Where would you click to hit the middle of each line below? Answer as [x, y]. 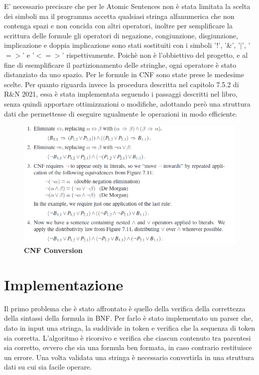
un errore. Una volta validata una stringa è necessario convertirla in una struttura [129, 357]
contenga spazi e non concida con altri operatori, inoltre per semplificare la [118, 26]
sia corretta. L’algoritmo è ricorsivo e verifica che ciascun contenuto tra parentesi [128, 337]
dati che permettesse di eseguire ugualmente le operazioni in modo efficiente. [121, 113]
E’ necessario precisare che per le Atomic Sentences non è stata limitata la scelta [127, 6]
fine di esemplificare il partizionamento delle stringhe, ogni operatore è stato [120, 64]
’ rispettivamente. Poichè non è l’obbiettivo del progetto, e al [155, 55]
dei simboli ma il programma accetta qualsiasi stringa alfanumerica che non [119, 16]
